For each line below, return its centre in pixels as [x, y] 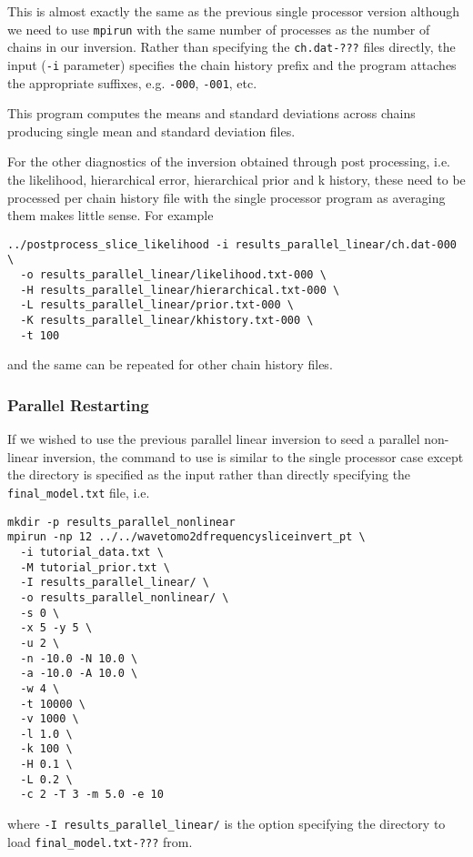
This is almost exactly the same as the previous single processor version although [234, 11]
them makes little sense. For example [111, 215]
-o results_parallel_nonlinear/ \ [125, 597]
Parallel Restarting [78, 404]
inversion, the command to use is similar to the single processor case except [253, 456]
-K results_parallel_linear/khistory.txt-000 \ [167, 321]
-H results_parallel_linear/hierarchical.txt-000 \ [180, 290]
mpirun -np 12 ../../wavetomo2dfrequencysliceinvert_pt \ [186, 537]
